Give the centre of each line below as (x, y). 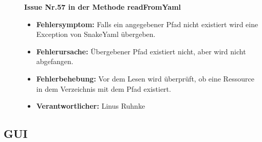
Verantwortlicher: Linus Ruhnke (91, 106)
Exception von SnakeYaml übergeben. (96, 34)
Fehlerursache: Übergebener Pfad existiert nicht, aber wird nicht (141, 51)
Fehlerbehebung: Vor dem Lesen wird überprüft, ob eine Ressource (145, 78)
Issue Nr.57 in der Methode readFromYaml (103, 7)
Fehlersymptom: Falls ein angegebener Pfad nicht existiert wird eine (147, 24)
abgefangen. (55, 61)
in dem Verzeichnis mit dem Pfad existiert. (104, 88)
